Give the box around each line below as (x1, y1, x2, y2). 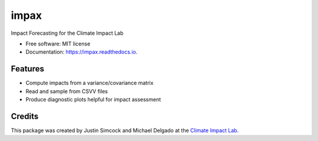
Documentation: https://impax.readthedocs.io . (25, 48, 138, 55)
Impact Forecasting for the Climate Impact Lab (11, 29, 124, 37)
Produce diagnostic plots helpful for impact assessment (25, 96, 161, 103)
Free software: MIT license (25, 40, 91, 47)
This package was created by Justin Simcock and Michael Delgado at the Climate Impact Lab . (11, 127, 239, 134)
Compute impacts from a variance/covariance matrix (25, 80, 154, 87)
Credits (11, 111, 39, 121)
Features (11, 64, 44, 74)
